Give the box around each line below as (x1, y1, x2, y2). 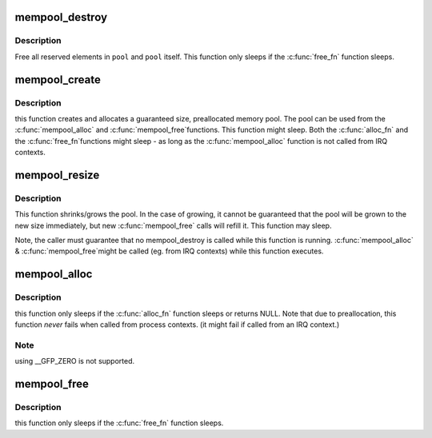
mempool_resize (14, 168, 100, 181)
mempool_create (14, 73, 102, 86)
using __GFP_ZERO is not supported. (14, 356, 135, 366)
